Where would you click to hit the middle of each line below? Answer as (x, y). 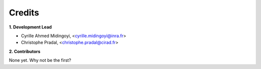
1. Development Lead (30, 27)
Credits (24, 13)
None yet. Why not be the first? (40, 60)
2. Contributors (25, 51)
